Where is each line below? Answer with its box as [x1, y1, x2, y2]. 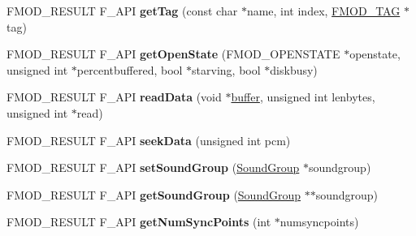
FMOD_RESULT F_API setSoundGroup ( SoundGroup [6, 159, 300, 176]
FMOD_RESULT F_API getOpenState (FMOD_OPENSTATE [6, 45, 340, 62]
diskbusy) [270, 61, 318, 78]
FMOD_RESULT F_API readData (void [6, 88, 222, 105]
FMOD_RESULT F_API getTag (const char [6, 2, 238, 19]
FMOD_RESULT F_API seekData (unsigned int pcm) [6, 131, 291, 148]
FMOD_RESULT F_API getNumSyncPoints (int [6, 213, 271, 230]
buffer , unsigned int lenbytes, [231, 88, 375, 105]
